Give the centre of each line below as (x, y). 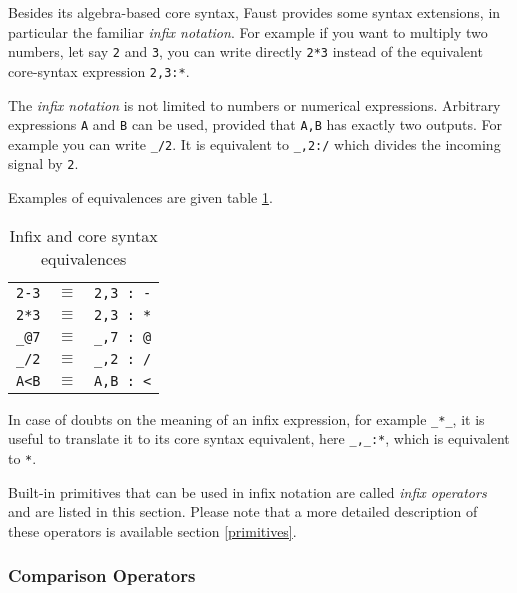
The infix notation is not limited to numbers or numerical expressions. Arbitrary (254, 104)
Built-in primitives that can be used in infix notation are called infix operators (247, 491)
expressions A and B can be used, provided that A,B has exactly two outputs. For (255, 124)
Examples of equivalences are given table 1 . (140, 197)
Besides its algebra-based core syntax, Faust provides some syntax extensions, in (254, 12)
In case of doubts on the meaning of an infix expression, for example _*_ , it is (246, 418)
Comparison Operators (102, 575)
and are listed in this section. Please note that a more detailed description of (243, 511)
